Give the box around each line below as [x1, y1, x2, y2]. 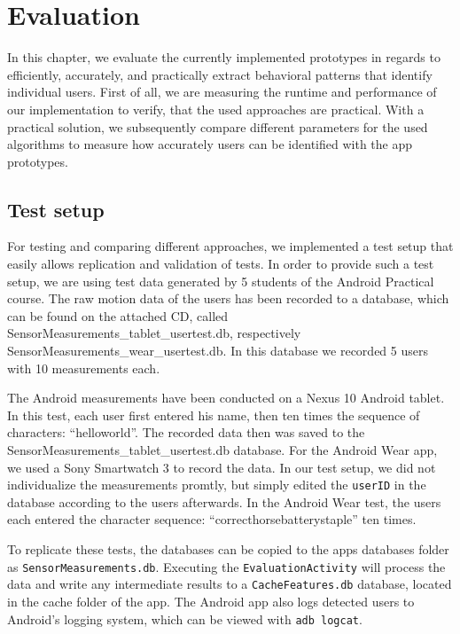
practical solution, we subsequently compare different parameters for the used [7, 117, 428, 136]
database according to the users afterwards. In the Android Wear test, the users [7, 492, 441, 511]
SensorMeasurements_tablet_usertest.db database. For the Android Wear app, [7, 441, 438, 459]
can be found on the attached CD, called [7, 306, 229, 325]
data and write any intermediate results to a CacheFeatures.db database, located [7, 575, 452, 593]
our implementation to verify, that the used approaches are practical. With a [7, 99, 425, 118]
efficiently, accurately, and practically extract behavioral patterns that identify [7, 65, 433, 83]
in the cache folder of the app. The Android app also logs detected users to [7, 591, 415, 610]
